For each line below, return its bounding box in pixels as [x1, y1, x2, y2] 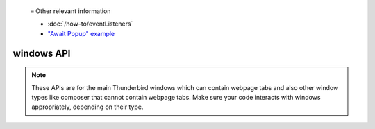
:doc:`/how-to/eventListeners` [47, 19, 133, 28]
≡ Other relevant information [30, 7, 111, 15]
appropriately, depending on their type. [31, 103, 144, 111]
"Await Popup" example [47, 29, 115, 37]
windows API [12, 47, 71, 59]
